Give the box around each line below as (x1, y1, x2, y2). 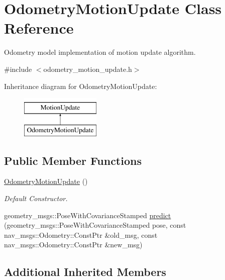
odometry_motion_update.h (43, 63, 132, 74)
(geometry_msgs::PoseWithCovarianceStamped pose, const (4, 220, 186, 230)
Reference (4, 18, 74, 38)
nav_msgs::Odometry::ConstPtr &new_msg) (4, 239, 143, 250)
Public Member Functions (4, 152, 142, 168)
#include (4, 63, 32, 74)
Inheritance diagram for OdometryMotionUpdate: (4, 80, 157, 91)
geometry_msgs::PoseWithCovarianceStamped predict (4, 210, 171, 220)
